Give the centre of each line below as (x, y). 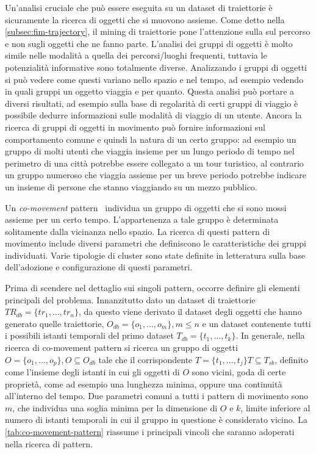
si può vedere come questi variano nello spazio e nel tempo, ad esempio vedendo (154, 79)
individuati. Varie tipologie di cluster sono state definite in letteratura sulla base (155, 255)
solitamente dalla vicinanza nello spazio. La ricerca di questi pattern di (138, 231)
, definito (291, 359)
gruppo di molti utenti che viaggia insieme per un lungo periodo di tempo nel (150, 151)
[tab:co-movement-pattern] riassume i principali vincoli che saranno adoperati (150, 432)
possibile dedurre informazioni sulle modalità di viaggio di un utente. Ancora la (153, 115)
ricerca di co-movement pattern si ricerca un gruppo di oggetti (121, 348)
